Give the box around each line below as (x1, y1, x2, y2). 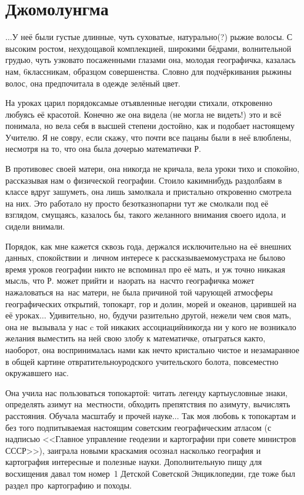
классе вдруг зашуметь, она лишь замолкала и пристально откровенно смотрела (5, 185, 292, 198)
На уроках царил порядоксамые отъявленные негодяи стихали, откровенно (5, 97, 272, 109)
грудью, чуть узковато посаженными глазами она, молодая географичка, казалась (5, 54, 296, 66)
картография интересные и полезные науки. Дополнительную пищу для (5, 456, 262, 468)
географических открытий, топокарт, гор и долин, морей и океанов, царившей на (5, 297, 297, 310)
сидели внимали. (5, 220, 65, 232)
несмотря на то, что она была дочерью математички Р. (5, 142, 201, 155)
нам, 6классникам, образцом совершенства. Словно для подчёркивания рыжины (5, 65, 292, 77)
